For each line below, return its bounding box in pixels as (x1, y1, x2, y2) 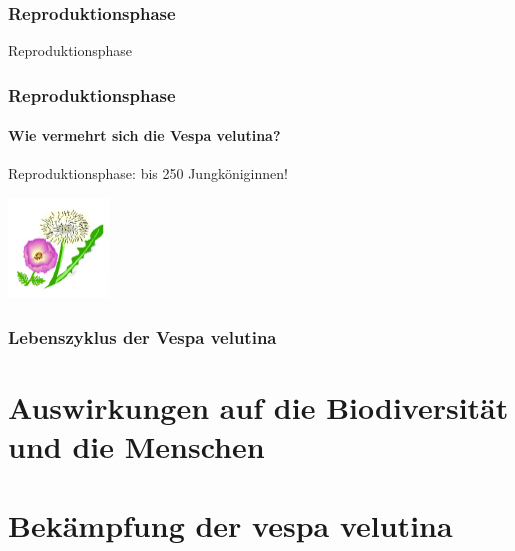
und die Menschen (8, 426, 265, 467)
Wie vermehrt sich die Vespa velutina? (8, 125, 281, 146)
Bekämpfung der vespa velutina (8, 504, 453, 545)
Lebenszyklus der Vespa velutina (8, 324, 277, 349)
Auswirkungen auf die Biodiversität (8, 386, 509, 427)
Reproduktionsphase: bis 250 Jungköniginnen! (8, 163, 288, 184)
